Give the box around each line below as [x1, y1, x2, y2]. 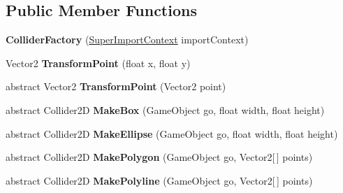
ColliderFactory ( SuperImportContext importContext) [6, 32, 249, 47]
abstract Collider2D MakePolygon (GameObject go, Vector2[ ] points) [6, 150, 313, 164]
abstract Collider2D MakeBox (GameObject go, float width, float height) [6, 102, 325, 117]
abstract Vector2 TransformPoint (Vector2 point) [6, 79, 226, 94]
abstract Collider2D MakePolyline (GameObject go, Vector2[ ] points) [6, 173, 313, 187]
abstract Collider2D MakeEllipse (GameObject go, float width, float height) [6, 126, 338, 141]
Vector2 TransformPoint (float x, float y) [6, 55, 191, 70]
